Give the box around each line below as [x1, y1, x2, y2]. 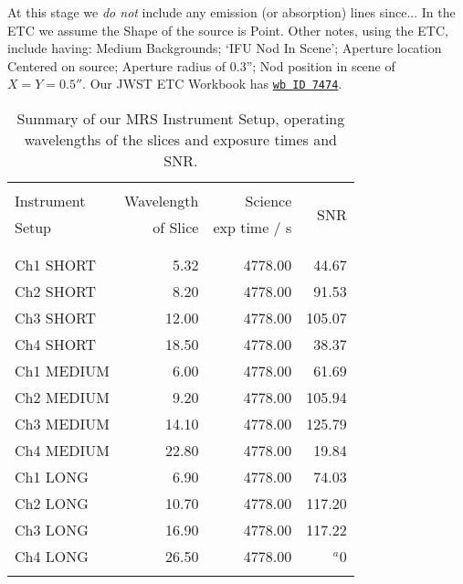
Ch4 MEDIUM [15, 440, 110, 462]
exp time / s [213, 217, 292, 239]
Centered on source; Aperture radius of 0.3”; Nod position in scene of [7, 56, 395, 75]
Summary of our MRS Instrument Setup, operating [16, 108, 345, 130]
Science [245, 190, 292, 212]
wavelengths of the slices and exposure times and [24, 129, 337, 151]
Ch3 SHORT [15, 307, 97, 329]
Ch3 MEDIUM [15, 413, 110, 435]
